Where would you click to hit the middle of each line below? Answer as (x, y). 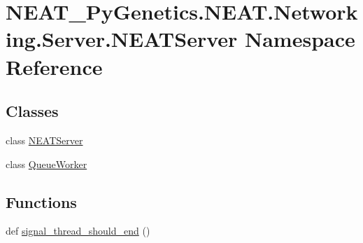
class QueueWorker (47, 164)
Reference (54, 66)
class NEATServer (44, 140)
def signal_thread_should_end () (78, 231)
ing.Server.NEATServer (122, 39)
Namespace (300, 39)
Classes (32, 111)
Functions (41, 201)
